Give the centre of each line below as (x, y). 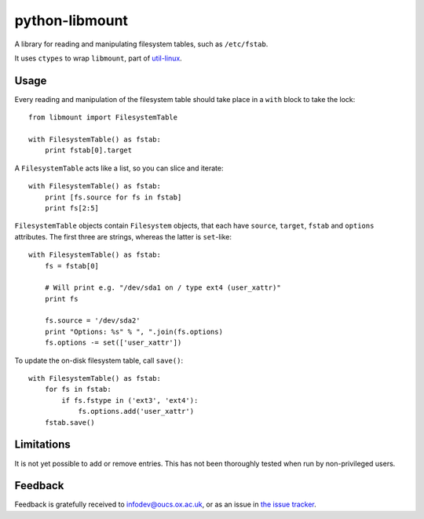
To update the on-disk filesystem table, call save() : (99, 360)
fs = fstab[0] (72, 266)
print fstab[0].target (88, 150)
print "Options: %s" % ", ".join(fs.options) (134, 331)
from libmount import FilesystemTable (103, 117)
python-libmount (71, 20)
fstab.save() (69, 422)
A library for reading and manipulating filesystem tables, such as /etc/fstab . (141, 44)
